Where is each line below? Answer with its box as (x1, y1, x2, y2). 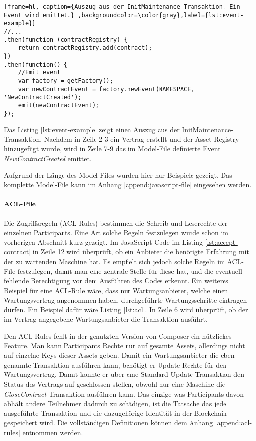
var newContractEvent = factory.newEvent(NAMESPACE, (18, 85, 194, 93)
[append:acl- (215, 417, 252, 428)
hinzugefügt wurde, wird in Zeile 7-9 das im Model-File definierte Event (4, 143, 221, 154)
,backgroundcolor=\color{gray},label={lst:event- (78, 11, 244, 19)
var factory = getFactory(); (18, 77, 113, 84)
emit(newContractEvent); (18, 102, 99, 109)
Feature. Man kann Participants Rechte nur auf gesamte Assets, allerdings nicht (4, 340, 245, 350)
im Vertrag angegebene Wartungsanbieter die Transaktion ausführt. (4, 314, 208, 324)
